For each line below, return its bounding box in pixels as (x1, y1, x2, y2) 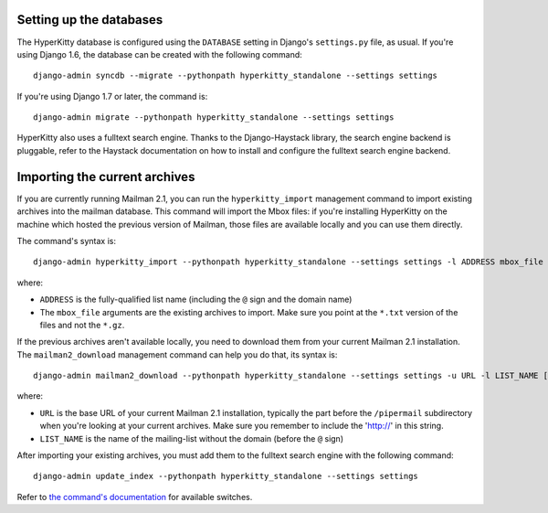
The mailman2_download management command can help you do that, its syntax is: (16, 348, 338, 360)
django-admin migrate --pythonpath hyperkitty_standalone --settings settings (33, 112, 395, 123)
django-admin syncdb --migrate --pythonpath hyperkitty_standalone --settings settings (33, 70, 438, 81)
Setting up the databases (16, 12, 163, 27)
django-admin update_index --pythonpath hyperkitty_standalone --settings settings (33, 471, 419, 482)
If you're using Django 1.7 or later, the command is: (16, 91, 208, 102)
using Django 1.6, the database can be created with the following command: (16, 48, 303, 59)
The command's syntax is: (16, 235, 116, 246)
